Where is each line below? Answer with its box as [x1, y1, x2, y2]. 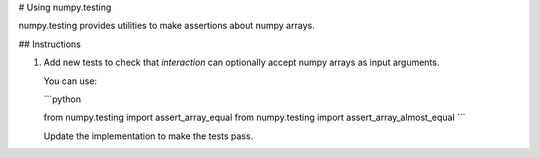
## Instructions [18, 38, 82, 50]
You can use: [43, 75, 98, 87]
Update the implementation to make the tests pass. [43, 130, 254, 142]
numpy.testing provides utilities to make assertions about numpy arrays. [18, 20, 315, 32]
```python [43, 93, 82, 105]
